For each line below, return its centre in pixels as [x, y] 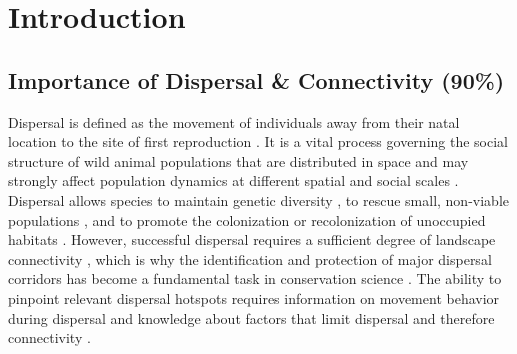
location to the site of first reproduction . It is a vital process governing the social [258, 141]
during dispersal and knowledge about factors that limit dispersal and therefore [251, 317]
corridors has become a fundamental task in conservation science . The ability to [255, 278]
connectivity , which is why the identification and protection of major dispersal [250, 258]
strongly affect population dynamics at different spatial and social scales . [233, 180]
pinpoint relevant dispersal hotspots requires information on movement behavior [254, 297]
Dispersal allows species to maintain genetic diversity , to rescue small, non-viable [258, 199]
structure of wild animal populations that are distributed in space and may [238, 160]
